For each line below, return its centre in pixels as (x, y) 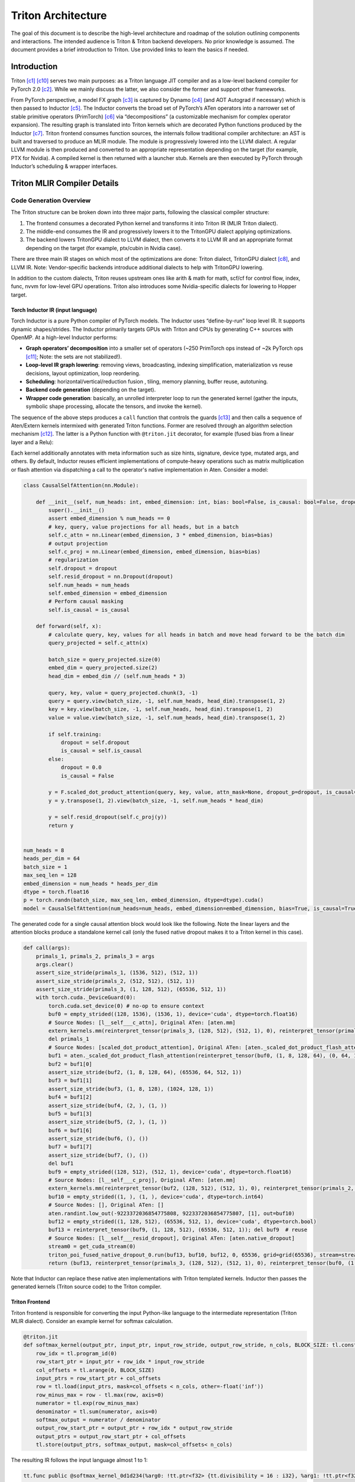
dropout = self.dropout (95, 742)
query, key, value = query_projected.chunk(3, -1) (123, 693)
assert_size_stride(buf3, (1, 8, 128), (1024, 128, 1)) (131, 1089)
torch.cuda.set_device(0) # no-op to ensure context (126, 1006)
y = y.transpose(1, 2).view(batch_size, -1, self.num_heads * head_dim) (156, 801)
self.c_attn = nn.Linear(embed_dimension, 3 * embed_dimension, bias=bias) (161, 535)
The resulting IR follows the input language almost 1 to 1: (79, 1460)
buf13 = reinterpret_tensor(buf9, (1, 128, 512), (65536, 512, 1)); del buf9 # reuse (178, 1230)
